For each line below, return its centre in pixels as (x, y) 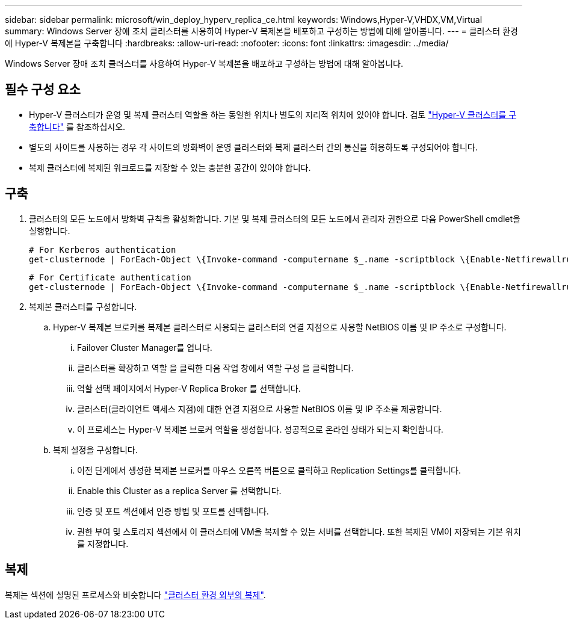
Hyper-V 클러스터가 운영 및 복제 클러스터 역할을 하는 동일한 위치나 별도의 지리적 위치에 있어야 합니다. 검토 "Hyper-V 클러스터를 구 (273, 114)
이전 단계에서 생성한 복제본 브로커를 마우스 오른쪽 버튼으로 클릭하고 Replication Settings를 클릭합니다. (269, 470)
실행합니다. (50, 230)
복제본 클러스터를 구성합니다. (83, 306)
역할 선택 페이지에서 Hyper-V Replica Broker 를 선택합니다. (189, 388)
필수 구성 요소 (43, 90)
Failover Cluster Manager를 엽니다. (145, 347)
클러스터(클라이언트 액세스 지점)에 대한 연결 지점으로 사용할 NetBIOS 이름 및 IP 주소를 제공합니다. (260, 409)
